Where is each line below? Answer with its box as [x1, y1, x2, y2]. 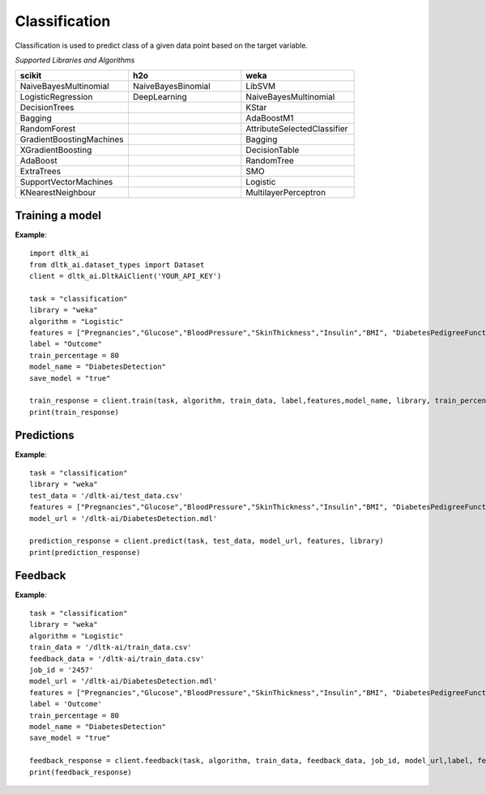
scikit [19, 70, 42, 81]
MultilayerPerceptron [245, 187, 326, 198]
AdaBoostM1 [245, 113, 294, 124]
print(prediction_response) [29, 548, 141, 557]
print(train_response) [29, 408, 120, 416]
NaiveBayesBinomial [132, 81, 211, 92]
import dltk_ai [29, 249, 90, 258]
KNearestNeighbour [19, 187, 96, 198]
